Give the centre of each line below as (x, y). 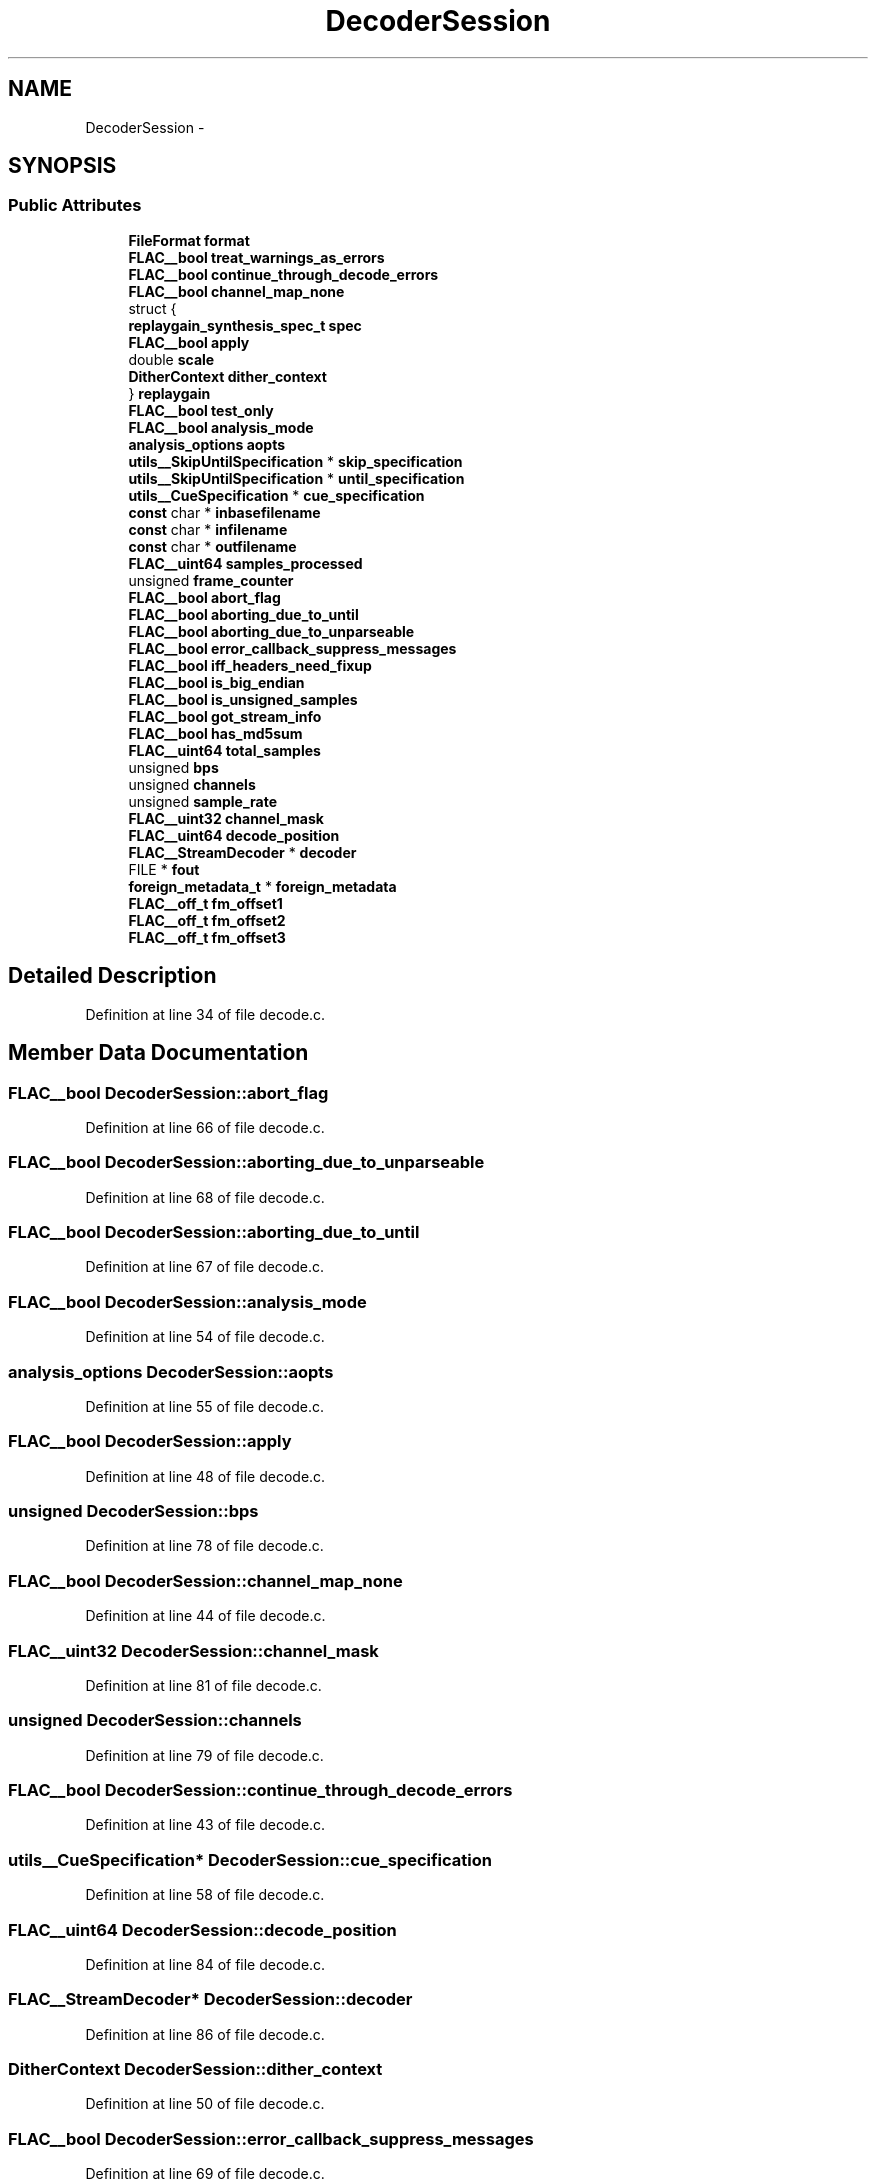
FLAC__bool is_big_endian (216, 682)
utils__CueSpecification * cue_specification (276, 495)
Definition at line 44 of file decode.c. (205, 1616)
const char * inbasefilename (224, 512)
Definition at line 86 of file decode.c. (205, 2034)
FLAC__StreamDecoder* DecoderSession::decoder (210, 1999)
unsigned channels (192, 784)
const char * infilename (208, 529)
